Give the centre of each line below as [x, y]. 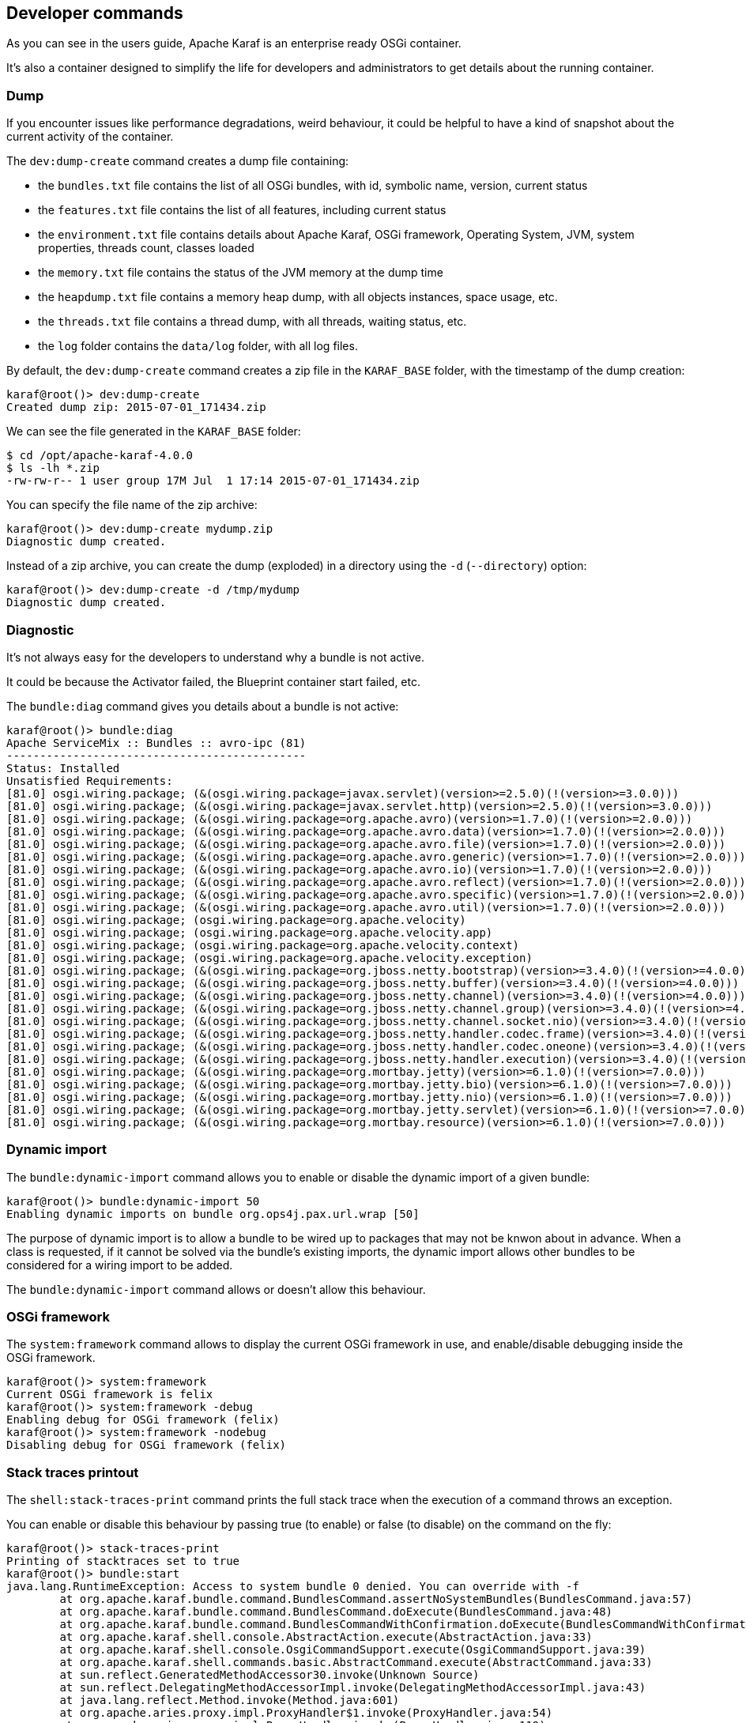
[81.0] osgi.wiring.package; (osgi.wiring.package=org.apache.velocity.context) [263, 945]
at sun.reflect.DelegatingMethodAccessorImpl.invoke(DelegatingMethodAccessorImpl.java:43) [353, 1688]
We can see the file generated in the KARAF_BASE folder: [154, 432]
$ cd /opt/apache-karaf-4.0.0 [100, 456]
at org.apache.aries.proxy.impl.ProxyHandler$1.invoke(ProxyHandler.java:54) [306, 1713]
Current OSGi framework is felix [110, 1395]
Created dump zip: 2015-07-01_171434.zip [136, 407]
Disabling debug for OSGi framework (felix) [147, 1445]
